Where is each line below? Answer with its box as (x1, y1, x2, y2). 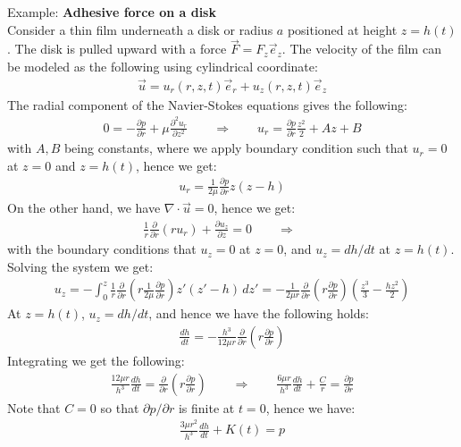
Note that (7, 398, 61, 417)
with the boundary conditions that (7, 240, 197, 258)
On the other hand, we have (7, 198, 161, 217)
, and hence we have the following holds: (148, 304, 369, 323)
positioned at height (287, 20, 398, 38)
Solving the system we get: (7, 257, 154, 275)
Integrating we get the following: (7, 350, 185, 369)
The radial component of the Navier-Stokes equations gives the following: (7, 95, 407, 114)
